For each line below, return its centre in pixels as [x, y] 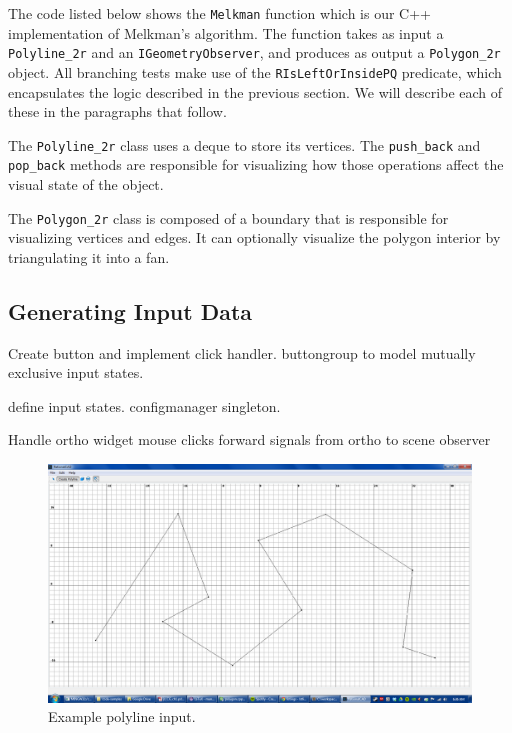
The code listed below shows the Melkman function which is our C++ [220, 13]
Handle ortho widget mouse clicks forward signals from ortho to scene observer [249, 439]
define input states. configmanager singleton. [144, 405]
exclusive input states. [76, 372]
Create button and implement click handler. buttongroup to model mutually [242, 352]
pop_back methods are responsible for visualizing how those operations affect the [256, 164]
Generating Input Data [130, 310]
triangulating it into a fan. [89, 256]
